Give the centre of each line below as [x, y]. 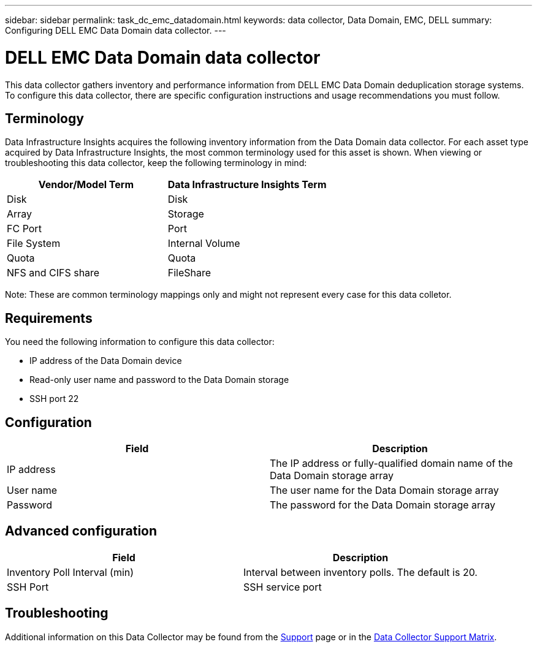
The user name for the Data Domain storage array [384, 490]
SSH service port [282, 587]
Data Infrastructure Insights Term [247, 185]
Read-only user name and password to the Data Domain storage [159, 380]
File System [34, 244]
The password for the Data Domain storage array [383, 505]
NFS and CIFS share [53, 273]
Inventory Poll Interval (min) [70, 572]
